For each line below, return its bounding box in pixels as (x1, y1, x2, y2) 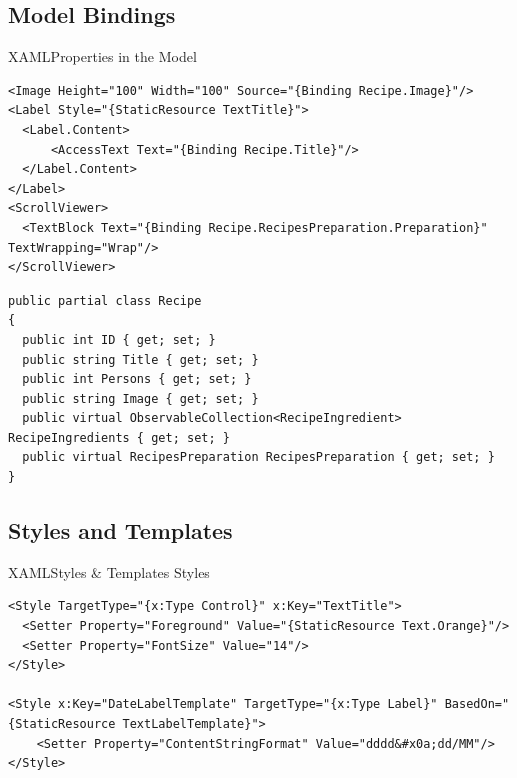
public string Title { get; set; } (22, 352, 259, 367)
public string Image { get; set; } (22, 391, 259, 406)
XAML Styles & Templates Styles (8, 561, 210, 582)
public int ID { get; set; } (22, 332, 216, 347)
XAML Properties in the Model (8, 46, 197, 67)
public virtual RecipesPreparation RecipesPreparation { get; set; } (22, 450, 495, 465)
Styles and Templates (8, 515, 233, 546)
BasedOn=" (444, 697, 510, 712)
